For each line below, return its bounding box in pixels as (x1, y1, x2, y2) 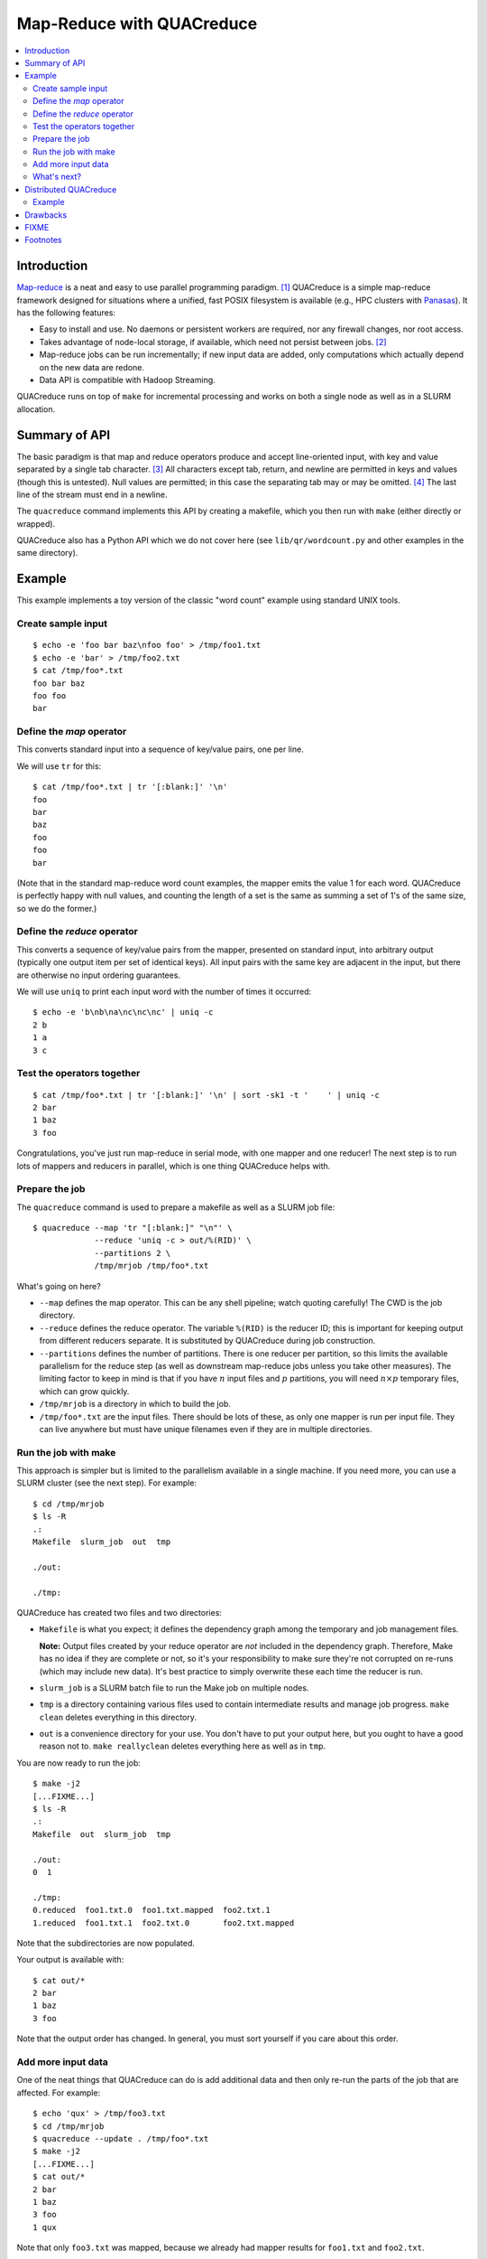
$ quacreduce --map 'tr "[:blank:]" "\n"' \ (32, 1223, 234, 1233)
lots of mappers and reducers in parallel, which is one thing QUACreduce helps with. (16, 1160, 331, 1171)
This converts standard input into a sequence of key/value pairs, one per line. (16, 744, 304, 755)
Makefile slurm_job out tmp (32, 1536, 171, 1547)
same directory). (16, 548, 78, 558)
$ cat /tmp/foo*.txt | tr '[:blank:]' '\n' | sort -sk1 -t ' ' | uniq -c (32, 1090, 381, 1100)
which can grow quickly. (39, 1385, 130, 1396)
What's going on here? (16, 1280, 101, 1291)
